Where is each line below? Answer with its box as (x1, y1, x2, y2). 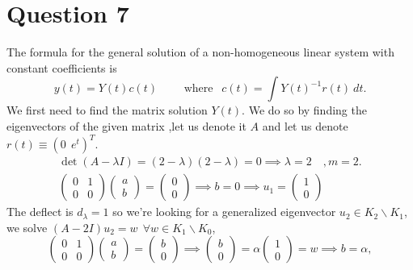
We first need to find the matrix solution (6, 102, 208, 118)
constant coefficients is (6, 59, 117, 76)
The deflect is (6, 203, 74, 220)
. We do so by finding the (242, 102, 367, 118)
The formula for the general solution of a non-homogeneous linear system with (6, 44, 394, 60)
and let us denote (262, 117, 348, 134)
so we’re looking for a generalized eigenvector (112, 203, 336, 220)
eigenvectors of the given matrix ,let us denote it (6, 117, 247, 134)
